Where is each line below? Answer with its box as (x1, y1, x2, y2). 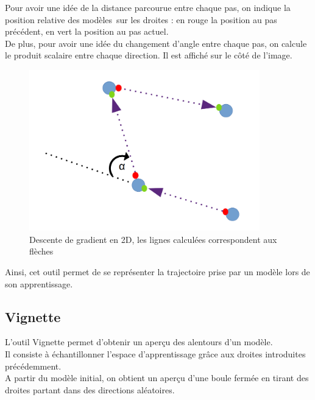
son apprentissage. (5, 277, 73, 290)
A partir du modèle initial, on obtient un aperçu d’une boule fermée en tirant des (5, 371, 309, 384)
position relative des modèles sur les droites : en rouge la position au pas (5, 13, 277, 26)
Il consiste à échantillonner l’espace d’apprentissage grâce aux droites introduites (5, 347, 306, 360)
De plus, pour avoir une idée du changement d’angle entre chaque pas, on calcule (5, 37, 307, 49)
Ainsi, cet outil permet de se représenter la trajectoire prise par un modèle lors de (5, 265, 310, 278)
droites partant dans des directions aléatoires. (5, 383, 175, 396)
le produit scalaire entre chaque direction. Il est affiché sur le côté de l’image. (5, 49, 292, 61)
